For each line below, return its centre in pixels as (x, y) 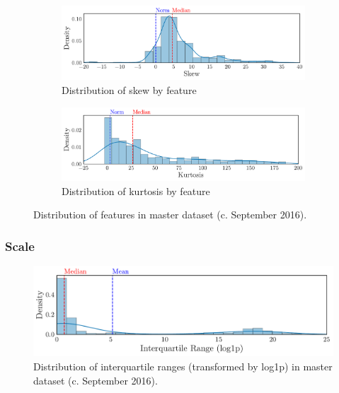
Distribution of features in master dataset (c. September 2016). (170, 215)
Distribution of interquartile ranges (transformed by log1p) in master (183, 366)
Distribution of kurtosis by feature (136, 190)
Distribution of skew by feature (129, 90)
